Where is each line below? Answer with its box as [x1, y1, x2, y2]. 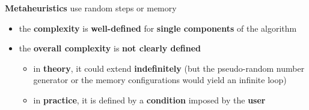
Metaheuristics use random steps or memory [5, 2, 177, 14]
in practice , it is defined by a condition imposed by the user [33, 93, 266, 106]
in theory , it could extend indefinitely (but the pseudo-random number [33, 62, 305, 74]
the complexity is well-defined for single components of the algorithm [19, 22, 297, 34]
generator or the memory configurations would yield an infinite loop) [33, 74, 287, 86]
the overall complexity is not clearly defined [19, 42, 201, 54]
